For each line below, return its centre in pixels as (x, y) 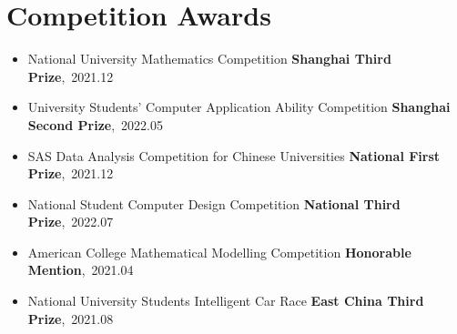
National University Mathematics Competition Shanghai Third (209, 59)
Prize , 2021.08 (71, 318)
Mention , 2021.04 (81, 270)
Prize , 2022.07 (71, 222)
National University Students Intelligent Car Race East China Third (226, 301)
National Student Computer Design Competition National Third (214, 203)
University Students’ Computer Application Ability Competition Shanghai (239, 107)
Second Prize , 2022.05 (96, 124)
